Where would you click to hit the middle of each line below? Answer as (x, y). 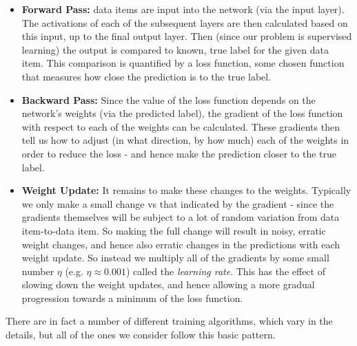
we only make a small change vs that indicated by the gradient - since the (178, 203)
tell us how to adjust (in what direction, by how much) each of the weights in (185, 140)
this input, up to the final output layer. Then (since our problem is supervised (187, 36)
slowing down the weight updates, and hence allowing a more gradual (168, 284)
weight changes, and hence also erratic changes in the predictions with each (181, 244)
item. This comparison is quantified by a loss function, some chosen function (183, 63)
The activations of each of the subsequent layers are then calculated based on (185, 22)
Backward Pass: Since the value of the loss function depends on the (169, 99)
